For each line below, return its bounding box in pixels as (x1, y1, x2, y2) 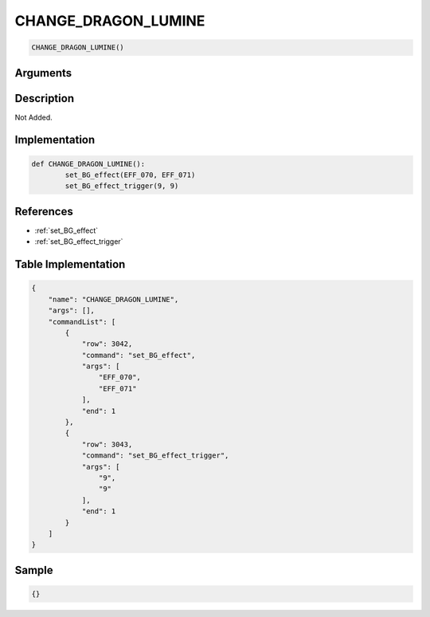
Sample (14, 563, 53, 577)
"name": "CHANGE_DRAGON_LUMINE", (48, 295, 179, 304)
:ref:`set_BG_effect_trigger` (34, 237, 123, 246)
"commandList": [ (48, 317, 116, 326)
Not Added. (14, 112, 53, 122)
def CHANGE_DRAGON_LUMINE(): (31, 159, 146, 168)
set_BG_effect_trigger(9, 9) (64, 182, 179, 191)
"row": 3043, (81, 439, 133, 449)
